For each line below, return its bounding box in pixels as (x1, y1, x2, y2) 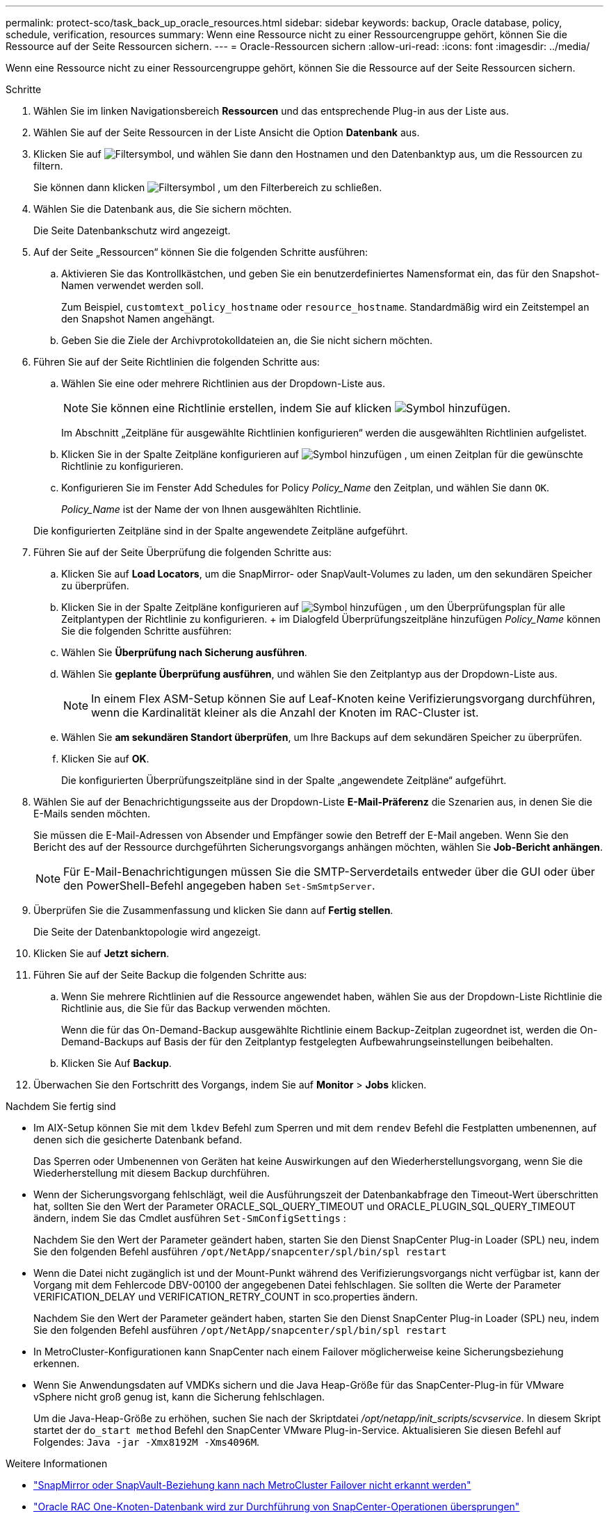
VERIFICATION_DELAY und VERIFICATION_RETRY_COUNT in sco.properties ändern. (33, 1291, 419, 1303)
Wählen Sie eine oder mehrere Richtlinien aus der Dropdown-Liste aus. (61, 377, 386, 389)
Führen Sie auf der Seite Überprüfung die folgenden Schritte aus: (33, 546, 332, 558)
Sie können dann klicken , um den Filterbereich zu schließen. (33, 181, 382, 193)
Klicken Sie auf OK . (61, 753, 149, 765)
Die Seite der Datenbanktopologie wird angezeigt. (33, 926, 261, 938)
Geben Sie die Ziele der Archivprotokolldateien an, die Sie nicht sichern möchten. (61, 334, 433, 346)
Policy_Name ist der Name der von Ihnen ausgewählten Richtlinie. (61, 503, 362, 515)
